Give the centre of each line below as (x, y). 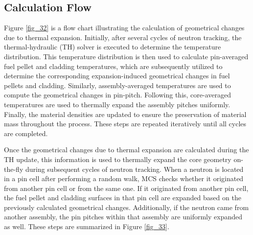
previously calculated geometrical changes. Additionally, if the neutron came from (126, 207)
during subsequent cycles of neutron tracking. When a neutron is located (134, 169)
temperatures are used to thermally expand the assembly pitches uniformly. (117, 104)
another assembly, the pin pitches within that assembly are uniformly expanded (123, 217)
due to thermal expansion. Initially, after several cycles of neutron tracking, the (123, 37)
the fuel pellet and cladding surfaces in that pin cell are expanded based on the (123, 198)
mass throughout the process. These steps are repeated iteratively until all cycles (125, 124)
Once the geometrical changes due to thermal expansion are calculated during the (126, 150)
